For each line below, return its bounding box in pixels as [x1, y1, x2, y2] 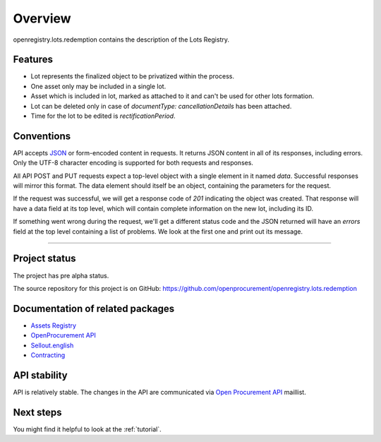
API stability [13, 369, 68, 381]
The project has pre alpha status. [13, 271, 109, 280]
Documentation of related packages [13, 302, 175, 314]
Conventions [13, 130, 71, 142]
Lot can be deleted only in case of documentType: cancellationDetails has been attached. [30, 102, 292, 110]
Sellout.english [30, 341, 74, 350]
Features [13, 54, 53, 66]
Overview [13, 11, 71, 26]
